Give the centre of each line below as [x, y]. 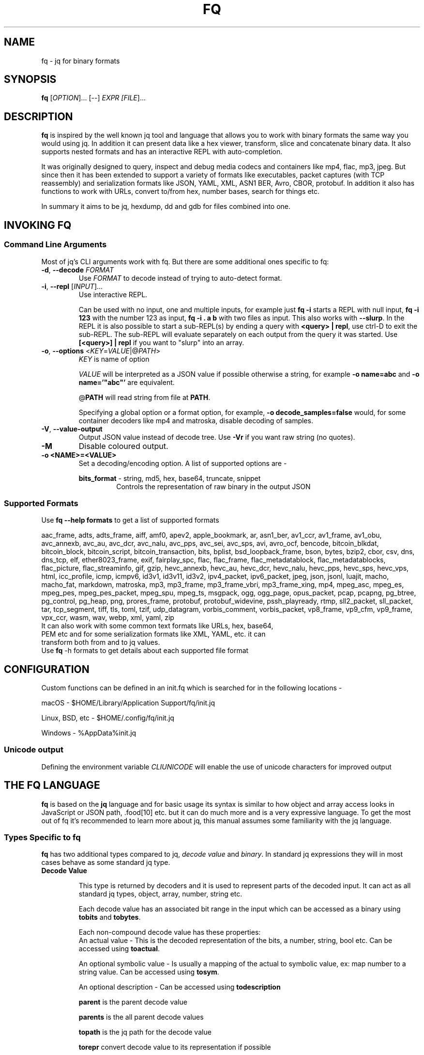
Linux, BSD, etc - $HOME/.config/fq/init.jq [108, 718]
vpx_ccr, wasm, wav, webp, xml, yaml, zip [108, 618]
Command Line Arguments [55, 245]
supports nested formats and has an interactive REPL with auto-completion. [162, 152]
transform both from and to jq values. [101, 642]
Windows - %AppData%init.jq [89, 733]
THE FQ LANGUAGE [52, 785]
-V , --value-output [72, 429]
